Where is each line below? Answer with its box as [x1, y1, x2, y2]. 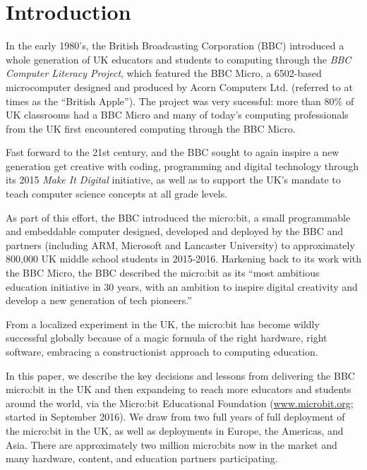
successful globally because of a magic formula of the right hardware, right [6, 330, 327, 345]
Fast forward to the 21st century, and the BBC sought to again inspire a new [6, 145, 339, 159]
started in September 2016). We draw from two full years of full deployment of [6, 409, 345, 424]
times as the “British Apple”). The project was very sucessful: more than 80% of [6, 93, 354, 108]
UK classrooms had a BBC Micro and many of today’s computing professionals [6, 107, 349, 122]
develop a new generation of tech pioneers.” [6, 293, 192, 308]
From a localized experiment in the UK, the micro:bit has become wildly [6, 316, 320, 331]
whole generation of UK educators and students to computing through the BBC [6, 52, 351, 66]
